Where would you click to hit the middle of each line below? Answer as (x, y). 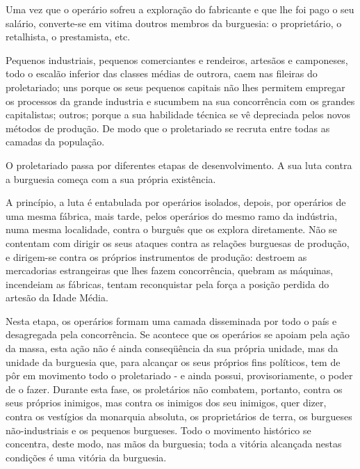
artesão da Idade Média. (57, 297)
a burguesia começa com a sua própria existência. (111, 178)
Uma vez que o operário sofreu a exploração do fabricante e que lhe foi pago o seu (180, 9)
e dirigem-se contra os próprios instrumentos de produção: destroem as (156, 256)
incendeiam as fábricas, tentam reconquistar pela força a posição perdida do (167, 284)
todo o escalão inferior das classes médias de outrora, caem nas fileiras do (162, 73)
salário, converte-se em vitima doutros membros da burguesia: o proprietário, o (174, 23)
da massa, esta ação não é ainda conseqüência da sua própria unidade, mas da (172, 348)
